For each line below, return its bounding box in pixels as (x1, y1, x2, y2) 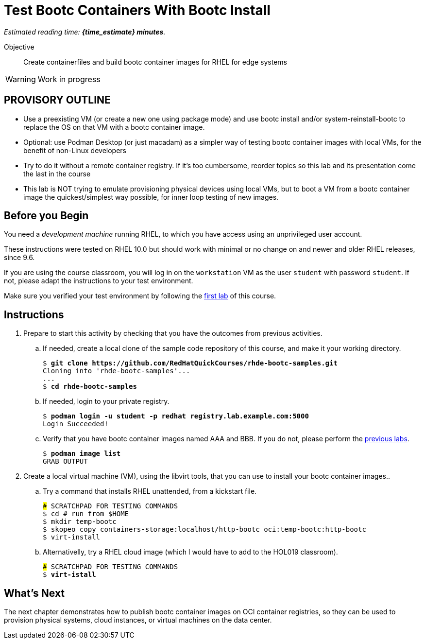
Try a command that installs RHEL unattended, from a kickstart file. (43, 487, 257, 496)
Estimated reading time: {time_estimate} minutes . (4, 27, 166, 36)
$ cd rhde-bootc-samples (43, 382, 137, 391)
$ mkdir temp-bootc (43, 518, 117, 526)
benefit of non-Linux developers (23, 146, 126, 155)
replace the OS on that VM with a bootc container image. (23, 122, 205, 131)
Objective (4, 42, 34, 51)
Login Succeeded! (43, 420, 108, 428)
